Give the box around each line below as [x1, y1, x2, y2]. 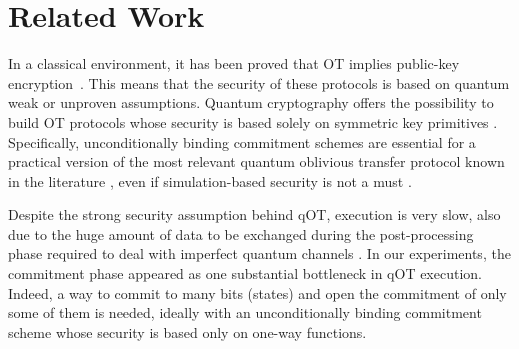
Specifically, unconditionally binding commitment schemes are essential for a [8, 131, 476, 152]
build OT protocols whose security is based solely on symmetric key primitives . [8, 111, 498, 132]
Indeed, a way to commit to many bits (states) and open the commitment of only [8, 282, 507, 303]
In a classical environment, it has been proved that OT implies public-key [8, 53, 460, 74]
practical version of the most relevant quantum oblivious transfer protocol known [8, 151, 505, 172]
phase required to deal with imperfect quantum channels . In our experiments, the [8, 243, 511, 264]
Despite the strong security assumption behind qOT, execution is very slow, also [8, 204, 501, 225]
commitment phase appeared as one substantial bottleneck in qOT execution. [8, 263, 482, 284]
